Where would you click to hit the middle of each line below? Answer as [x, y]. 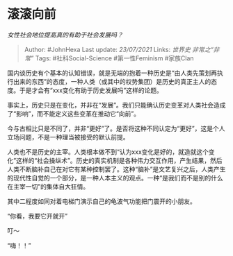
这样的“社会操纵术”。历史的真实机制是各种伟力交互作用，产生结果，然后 [119, 160]
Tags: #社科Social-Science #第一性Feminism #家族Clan [114, 58]
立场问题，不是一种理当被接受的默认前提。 [68, 137]
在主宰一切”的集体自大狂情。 [48, 186]
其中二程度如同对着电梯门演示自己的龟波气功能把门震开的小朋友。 [102, 201]
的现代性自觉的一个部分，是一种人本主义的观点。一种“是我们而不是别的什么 [115, 178]
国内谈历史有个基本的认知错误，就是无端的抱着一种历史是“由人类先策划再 [112, 73]
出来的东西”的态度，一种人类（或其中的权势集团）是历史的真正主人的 [112, 81]
